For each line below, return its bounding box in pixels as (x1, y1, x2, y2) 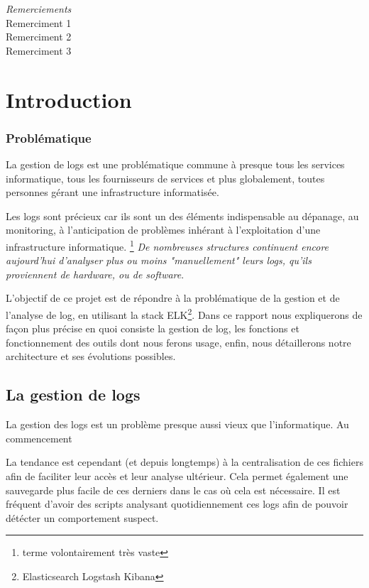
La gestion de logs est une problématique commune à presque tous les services (6, 156, 345, 171)
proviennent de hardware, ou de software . (6, 266, 184, 281)
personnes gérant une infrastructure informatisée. (6, 185, 219, 200)
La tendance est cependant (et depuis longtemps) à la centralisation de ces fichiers (6, 454, 363, 469)
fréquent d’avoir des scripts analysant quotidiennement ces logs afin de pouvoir (6, 496, 348, 511)
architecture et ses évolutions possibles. (6, 349, 176, 364)
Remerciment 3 (6, 43, 72, 58)
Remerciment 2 (6, 29, 72, 44)
